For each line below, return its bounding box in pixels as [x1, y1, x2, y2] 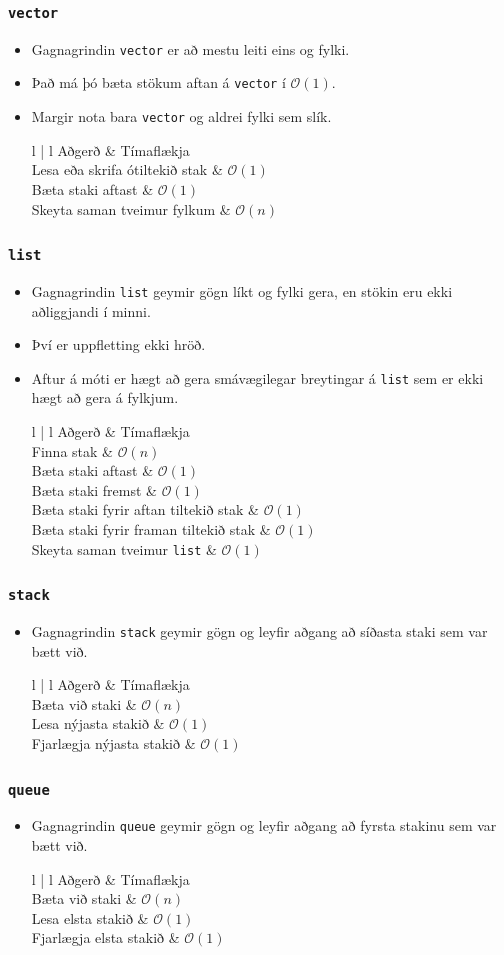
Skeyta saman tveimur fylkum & [31, 198, 231, 219]
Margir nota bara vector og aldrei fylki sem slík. [31, 106, 332, 127]
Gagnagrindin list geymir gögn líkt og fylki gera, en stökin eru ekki [31, 280, 453, 301]
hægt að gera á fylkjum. [31, 387, 179, 408]
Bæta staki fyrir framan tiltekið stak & [31, 518, 271, 539]
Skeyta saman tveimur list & [31, 538, 217, 559]
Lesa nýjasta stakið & [31, 713, 165, 734]
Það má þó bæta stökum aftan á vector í [31, 72, 286, 93]
